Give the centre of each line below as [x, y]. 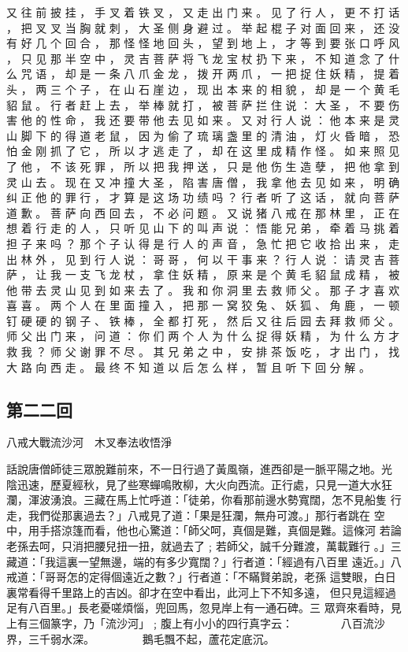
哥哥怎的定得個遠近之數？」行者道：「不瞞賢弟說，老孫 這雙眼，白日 [220, 577]
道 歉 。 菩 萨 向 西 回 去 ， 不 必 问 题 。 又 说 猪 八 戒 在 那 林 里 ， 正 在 [203, 212]
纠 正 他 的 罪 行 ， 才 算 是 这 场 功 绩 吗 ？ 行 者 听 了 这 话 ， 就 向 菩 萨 [203, 197]
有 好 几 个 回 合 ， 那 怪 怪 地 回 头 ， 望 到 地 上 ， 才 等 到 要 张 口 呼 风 [203, 43]
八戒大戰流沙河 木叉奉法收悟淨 [89, 442]
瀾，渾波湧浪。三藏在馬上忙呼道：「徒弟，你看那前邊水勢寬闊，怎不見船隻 [197, 500]
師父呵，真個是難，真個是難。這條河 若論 [295, 530]
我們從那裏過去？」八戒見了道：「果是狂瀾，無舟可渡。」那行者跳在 [199, 515]
